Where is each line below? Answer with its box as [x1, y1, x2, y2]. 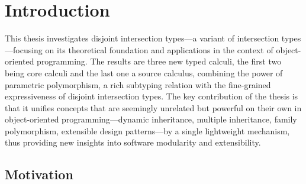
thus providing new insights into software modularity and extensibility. [5, 136, 261, 149]
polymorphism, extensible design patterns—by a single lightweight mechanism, [5, 124, 290, 137]
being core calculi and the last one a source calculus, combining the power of [5, 66, 283, 79]
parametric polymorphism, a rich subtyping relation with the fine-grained [5, 78, 271, 91]
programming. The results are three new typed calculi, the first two [37, 55, 282, 67]
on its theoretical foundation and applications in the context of [45, 43, 273, 56]
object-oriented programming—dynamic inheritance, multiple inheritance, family [5, 113, 297, 125]
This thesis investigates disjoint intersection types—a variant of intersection [5, 32, 279, 44]
